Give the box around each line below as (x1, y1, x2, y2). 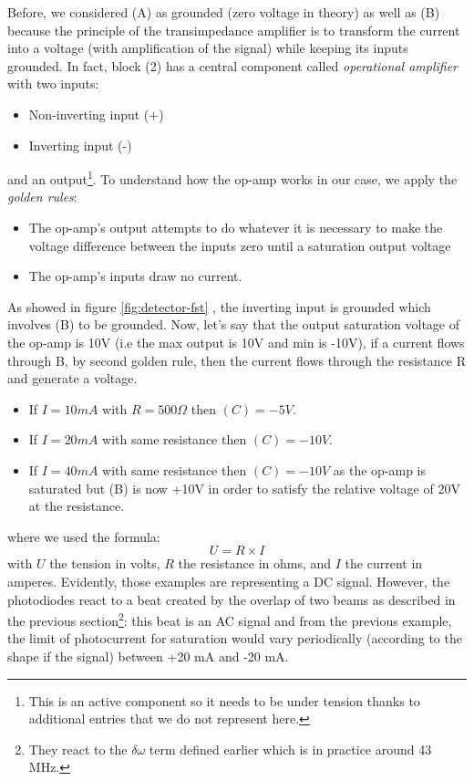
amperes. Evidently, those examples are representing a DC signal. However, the (7, 571, 450, 590)
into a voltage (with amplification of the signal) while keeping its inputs (7, 38, 408, 57)
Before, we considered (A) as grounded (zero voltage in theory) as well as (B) (7, 3, 440, 21)
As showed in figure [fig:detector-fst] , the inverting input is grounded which (7, 297, 431, 316)
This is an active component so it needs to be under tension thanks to (28, 691, 420, 710)
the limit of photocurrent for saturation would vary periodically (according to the (7, 629, 462, 648)
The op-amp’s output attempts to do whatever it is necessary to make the (28, 218, 443, 236)
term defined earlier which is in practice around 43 (149, 739, 432, 758)
